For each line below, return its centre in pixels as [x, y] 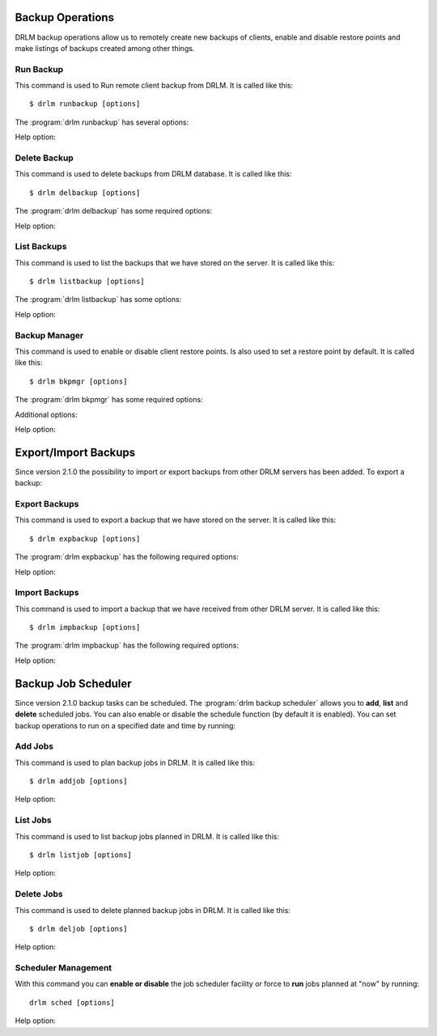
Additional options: [47, 414]
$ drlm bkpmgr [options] [78, 381]
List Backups [41, 247]
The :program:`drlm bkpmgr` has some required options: [109, 400]
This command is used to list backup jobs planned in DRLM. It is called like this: [147, 836]
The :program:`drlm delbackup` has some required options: [114, 211]
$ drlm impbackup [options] [85, 628]
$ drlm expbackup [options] [85, 539]
